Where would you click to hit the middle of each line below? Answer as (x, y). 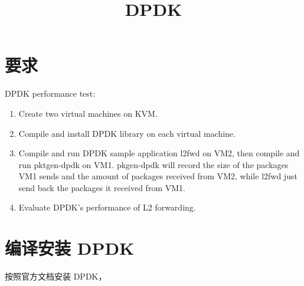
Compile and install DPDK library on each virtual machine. (127, 133)
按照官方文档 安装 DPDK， (56, 276)
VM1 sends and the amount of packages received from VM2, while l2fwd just (158, 176)
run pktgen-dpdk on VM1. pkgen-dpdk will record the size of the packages (153, 164)
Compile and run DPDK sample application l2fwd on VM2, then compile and (159, 153)
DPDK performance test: (50, 93)
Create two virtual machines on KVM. (88, 113)
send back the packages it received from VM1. (102, 187)
